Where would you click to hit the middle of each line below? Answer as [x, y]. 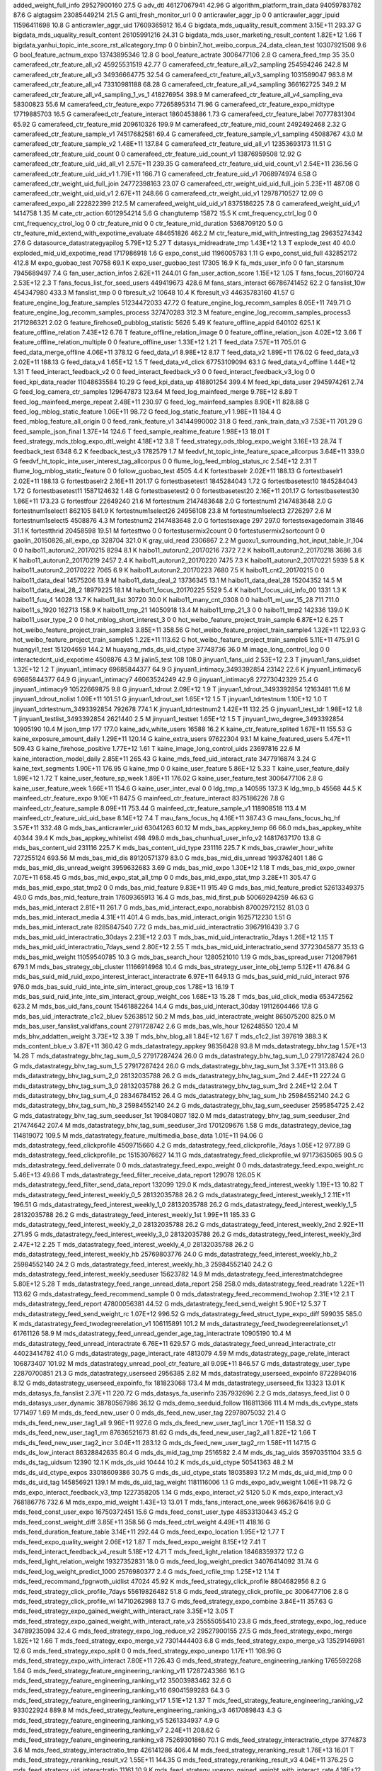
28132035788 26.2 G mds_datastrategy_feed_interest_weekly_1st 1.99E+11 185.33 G [134, 1214]
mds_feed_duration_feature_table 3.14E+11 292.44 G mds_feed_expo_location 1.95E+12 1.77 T [149, 1532]
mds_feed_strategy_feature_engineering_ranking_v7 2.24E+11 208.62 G [117, 1730]
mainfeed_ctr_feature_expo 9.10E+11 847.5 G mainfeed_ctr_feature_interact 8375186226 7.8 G [149, 798]
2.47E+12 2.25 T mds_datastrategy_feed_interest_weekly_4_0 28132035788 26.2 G [134, 1244]
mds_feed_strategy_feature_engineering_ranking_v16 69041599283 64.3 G [121, 1690]
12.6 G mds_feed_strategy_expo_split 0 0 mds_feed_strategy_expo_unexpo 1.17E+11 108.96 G [147, 1651]
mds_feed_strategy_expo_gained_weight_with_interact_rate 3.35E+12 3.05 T [123, 1611]
